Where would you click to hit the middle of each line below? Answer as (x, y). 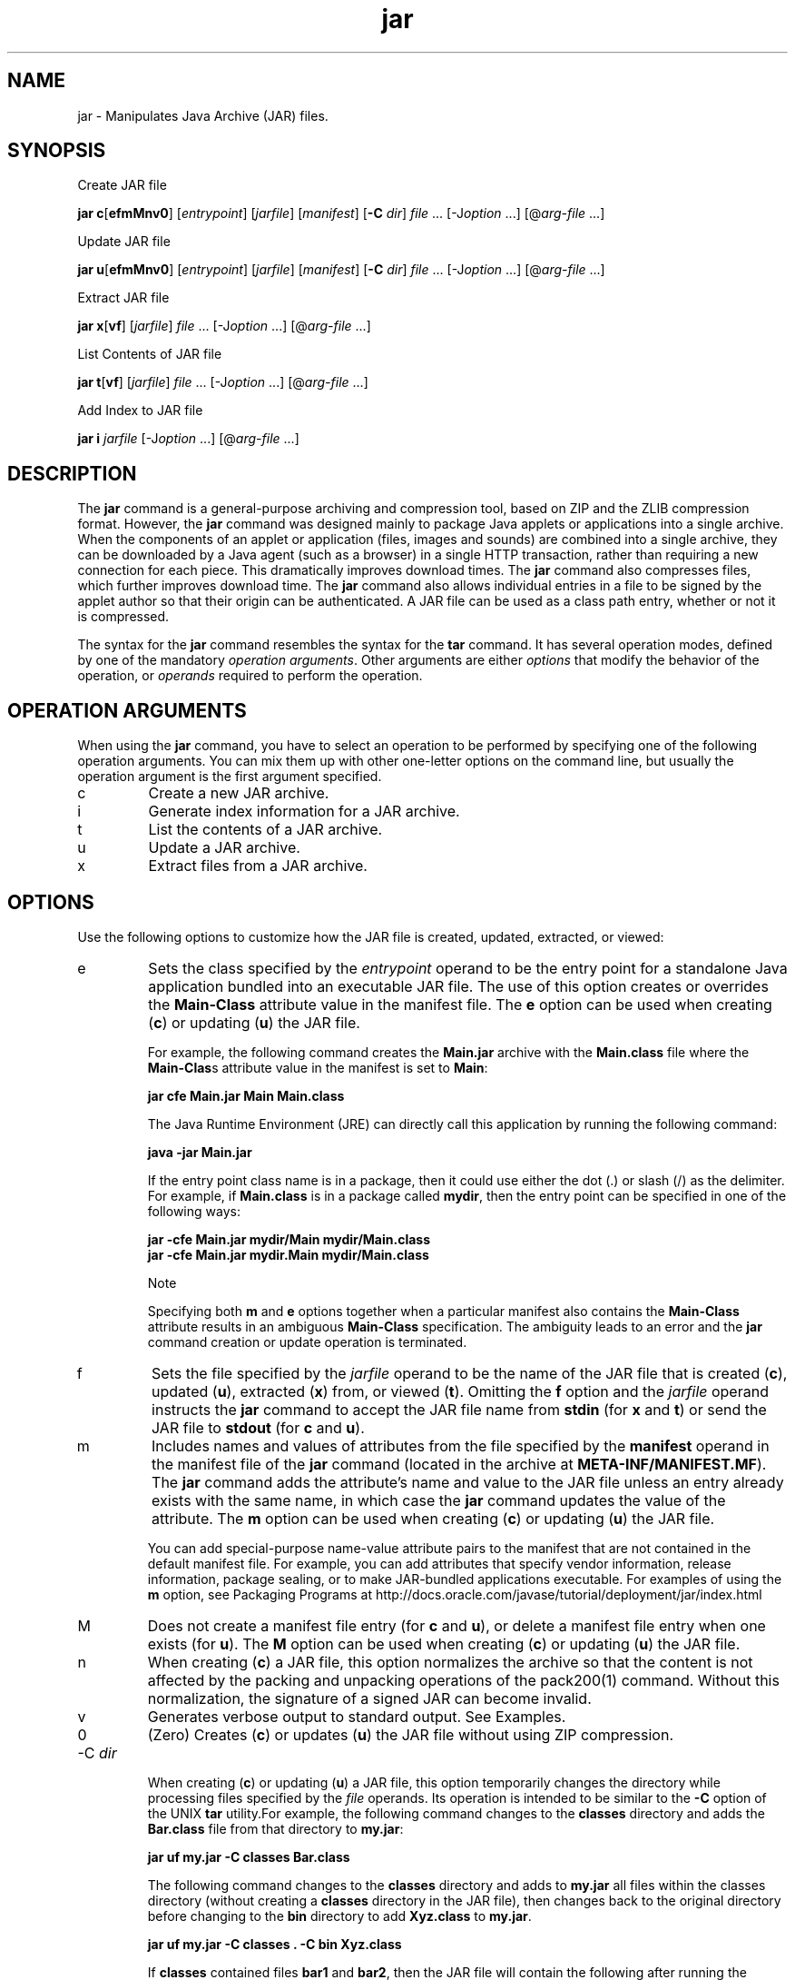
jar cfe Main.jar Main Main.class (246, 1095)
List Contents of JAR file (150, 354)
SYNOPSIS (57, 151)
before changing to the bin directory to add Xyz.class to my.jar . (339, 1916)
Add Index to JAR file (140, 411)
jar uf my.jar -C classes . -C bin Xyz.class (275, 1944)
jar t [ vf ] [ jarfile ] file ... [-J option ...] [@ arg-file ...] (223, 382)
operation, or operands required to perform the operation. (250, 676)
